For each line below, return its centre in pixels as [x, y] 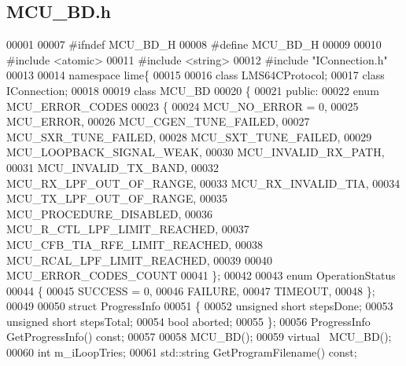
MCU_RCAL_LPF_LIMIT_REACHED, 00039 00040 [139, 260]
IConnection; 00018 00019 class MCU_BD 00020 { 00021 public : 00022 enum [193, 90]
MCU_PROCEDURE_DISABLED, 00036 [109, 213]
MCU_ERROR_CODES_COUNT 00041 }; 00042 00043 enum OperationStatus [201, 275]
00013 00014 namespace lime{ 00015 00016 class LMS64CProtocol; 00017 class [196, 75]
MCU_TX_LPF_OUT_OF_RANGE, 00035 [117, 198]
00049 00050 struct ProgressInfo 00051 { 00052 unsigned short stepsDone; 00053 [200, 306]
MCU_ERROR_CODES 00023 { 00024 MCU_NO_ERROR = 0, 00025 [183, 106]
